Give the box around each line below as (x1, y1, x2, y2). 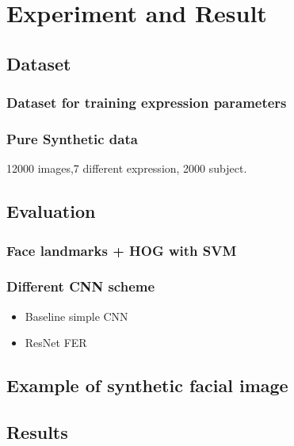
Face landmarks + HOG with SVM (6, 240, 237, 260)
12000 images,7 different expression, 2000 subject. (6, 160, 247, 177)
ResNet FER (25, 334, 87, 351)
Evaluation (6, 199, 96, 223)
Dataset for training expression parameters (6, 93, 287, 112)
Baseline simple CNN (25, 307, 128, 324)
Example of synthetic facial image (6, 373, 288, 398)
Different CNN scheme (6, 276, 155, 296)
